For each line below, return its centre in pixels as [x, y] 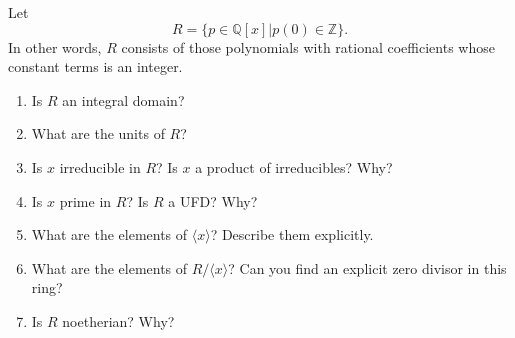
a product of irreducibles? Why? [294, 166]
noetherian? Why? [118, 320]
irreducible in [100, 166]
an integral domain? [123, 99]
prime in [85, 200]
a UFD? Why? [213, 200]
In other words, [55, 46]
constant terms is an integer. [95, 66]
